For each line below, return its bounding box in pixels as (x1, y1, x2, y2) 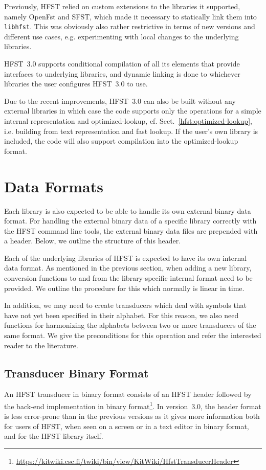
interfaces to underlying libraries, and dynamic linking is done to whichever (4, 68, 240, 79)
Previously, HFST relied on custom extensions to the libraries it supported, (4, 1, 240, 11)
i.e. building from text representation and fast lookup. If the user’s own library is (4, 125, 258, 136)
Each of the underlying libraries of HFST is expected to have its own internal (4, 252, 247, 263)
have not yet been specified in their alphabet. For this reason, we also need (4, 309, 239, 320)
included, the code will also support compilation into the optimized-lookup (4, 136, 238, 146)
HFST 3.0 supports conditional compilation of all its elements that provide (4, 58, 240, 69)
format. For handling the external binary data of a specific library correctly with (4, 215, 257, 226)
